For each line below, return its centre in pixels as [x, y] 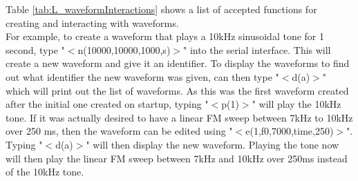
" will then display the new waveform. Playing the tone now [213, 144]
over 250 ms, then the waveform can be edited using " [119, 131]
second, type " [35, 49]
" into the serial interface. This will [257, 49]
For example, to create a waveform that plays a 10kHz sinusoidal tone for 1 [165, 36]
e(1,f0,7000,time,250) [290, 131]
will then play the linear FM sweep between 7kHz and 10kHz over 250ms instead [177, 158]
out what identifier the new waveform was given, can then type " [142, 76]
